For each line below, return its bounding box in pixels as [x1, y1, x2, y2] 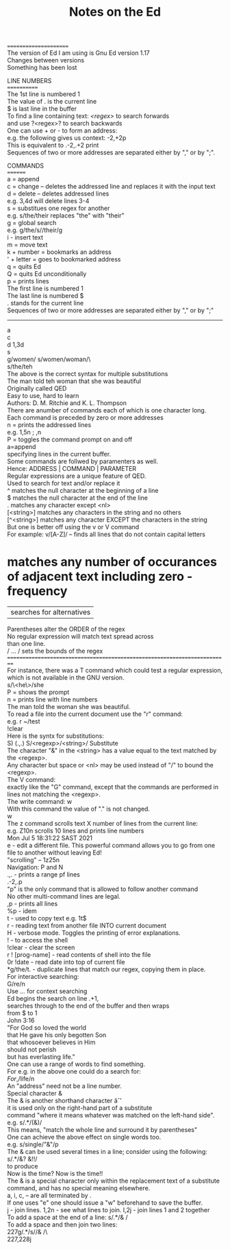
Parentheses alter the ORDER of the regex [7, 625, 125, 634]
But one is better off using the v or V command [7, 523, 140, 531]
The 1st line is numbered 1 [7, 90, 80, 98]
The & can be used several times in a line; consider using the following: [7, 1148, 207, 1156]
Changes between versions [7, 56, 84, 65]
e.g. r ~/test [7, 717, 40, 726]
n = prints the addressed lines [7, 421, 92, 429]
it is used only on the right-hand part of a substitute [7, 1104, 153, 1112]
